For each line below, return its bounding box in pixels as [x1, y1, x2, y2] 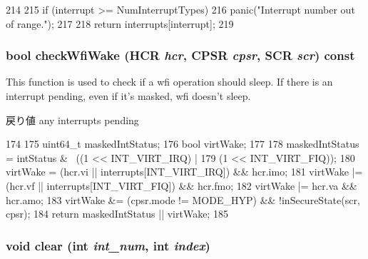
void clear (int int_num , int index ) [6, 236, 210, 254]
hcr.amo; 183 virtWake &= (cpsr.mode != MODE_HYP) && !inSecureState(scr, [6, 192, 360, 207]
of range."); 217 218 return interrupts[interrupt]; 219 [6, 16, 234, 31]
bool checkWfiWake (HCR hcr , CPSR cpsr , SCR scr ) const [6, 46, 355, 64]
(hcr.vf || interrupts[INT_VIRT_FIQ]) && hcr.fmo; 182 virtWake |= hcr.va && [6, 178, 357, 193]
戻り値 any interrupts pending [6, 112, 139, 127]
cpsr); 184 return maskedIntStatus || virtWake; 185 [6, 206, 228, 221]
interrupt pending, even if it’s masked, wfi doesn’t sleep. [6, 88, 251, 103]
